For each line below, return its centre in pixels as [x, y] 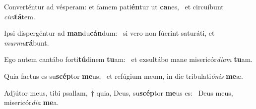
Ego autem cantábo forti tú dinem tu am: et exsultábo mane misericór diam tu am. [128, 59]
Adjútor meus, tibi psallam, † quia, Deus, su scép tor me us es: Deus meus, [119, 92]
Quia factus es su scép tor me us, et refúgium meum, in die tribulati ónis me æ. [124, 76]
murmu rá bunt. [27, 42]
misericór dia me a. [32, 102]
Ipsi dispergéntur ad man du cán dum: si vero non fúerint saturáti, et [109, 33]
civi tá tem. [20, 16]
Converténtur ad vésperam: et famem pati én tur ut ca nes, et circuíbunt [114, 6]
